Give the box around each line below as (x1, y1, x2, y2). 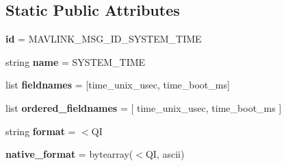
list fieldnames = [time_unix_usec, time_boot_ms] (5, 78, 230, 92)
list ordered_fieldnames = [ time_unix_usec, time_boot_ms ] (5, 100, 282, 115)
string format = (5, 123, 76, 138)
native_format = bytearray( (5, 147, 133, 161)
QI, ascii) (145, 147, 185, 161)
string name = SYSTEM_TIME (5, 54, 146, 69)
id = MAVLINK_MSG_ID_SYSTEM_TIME (5, 32, 202, 46)
